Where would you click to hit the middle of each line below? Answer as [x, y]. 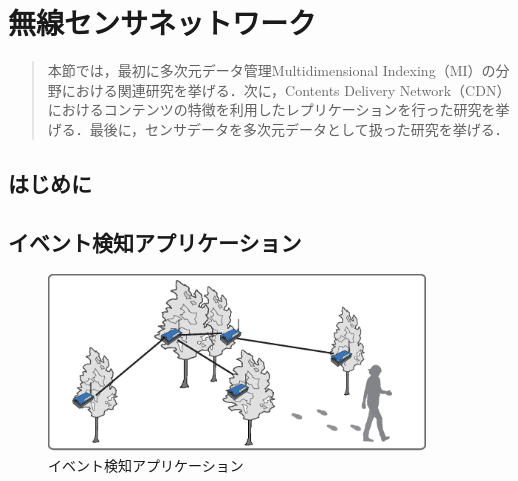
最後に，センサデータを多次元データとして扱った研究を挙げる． [299, 128]
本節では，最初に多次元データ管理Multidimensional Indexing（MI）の [271, 70]
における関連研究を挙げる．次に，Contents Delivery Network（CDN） [286, 89]
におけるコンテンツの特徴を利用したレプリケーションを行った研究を [271, 109]
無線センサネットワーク [162, 22]
